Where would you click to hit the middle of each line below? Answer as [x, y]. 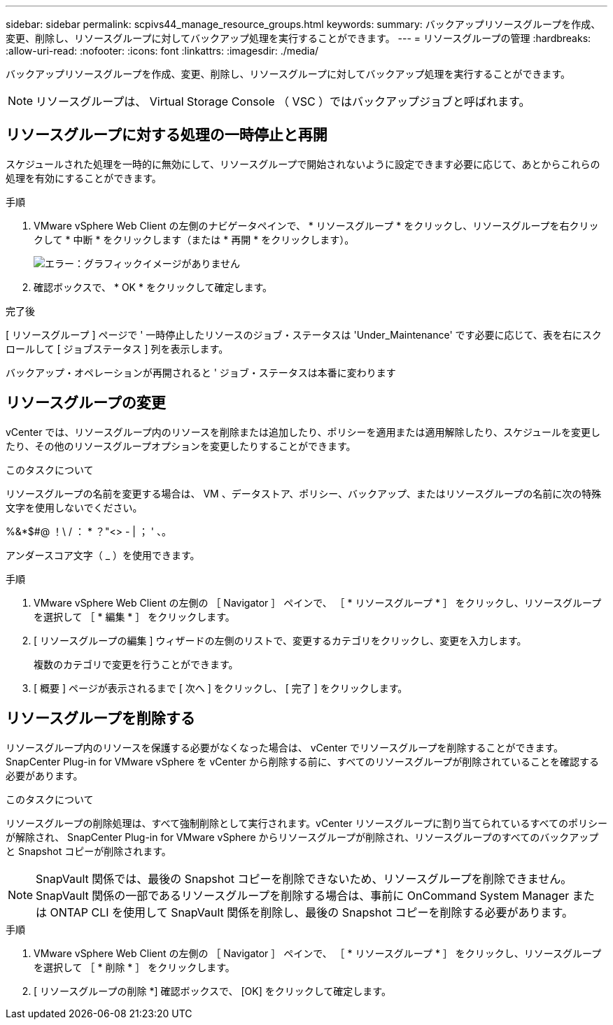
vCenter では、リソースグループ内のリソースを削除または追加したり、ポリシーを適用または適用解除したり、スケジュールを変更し [303, 432]
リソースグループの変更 [86, 403]
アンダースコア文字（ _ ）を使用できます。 [103, 555]
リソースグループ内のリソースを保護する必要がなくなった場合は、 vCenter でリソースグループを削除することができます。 [285, 747]
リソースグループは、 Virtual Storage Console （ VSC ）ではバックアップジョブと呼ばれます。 [283, 101]
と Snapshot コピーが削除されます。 [89, 851]
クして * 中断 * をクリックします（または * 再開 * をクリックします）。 [194, 239]
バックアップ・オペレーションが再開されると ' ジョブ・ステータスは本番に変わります [201, 372]
